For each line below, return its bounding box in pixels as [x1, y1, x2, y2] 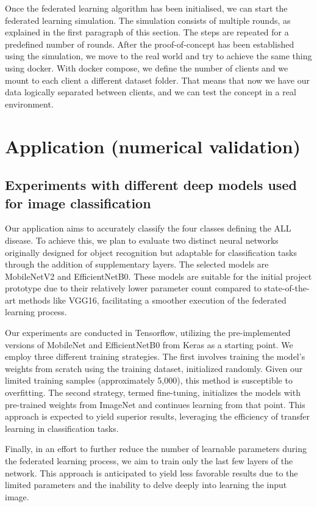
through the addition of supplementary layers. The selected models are [5, 258, 269, 271]
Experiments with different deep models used [5, 175, 297, 194]
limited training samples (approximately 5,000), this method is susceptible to [5, 374, 293, 387]
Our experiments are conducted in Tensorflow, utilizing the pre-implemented [5, 326, 291, 339]
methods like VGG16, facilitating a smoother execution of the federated [18, 293, 287, 306]
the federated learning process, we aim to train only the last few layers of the [5, 454, 293, 467]
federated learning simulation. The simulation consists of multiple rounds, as [5, 13, 291, 26]
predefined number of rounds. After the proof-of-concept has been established [5, 37, 294, 50]
